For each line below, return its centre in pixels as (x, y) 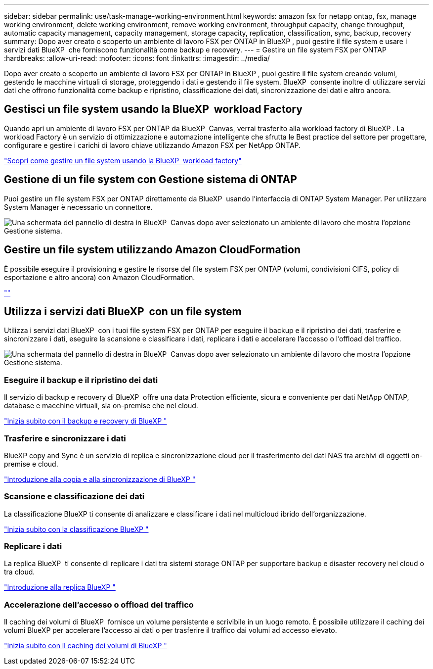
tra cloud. (20, 572)
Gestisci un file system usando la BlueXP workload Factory (153, 109)
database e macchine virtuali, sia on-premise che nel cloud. (101, 406)
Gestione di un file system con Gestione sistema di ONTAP (151, 180)
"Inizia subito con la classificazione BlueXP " (76, 529)
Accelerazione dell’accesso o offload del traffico (99, 604)
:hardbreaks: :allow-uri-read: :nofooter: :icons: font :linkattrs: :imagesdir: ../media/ (137, 58)
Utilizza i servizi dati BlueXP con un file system (123, 311)
